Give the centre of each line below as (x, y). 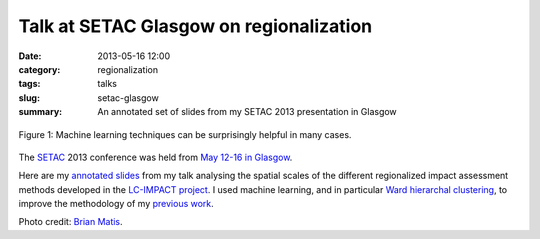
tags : (29, 84)
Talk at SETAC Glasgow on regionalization (195, 26)
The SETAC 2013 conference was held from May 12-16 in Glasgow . (155, 157)
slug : (29, 97)
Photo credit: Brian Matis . (71, 222)
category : (39, 69)
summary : (40, 112)
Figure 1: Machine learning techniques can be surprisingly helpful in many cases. (185, 134)
